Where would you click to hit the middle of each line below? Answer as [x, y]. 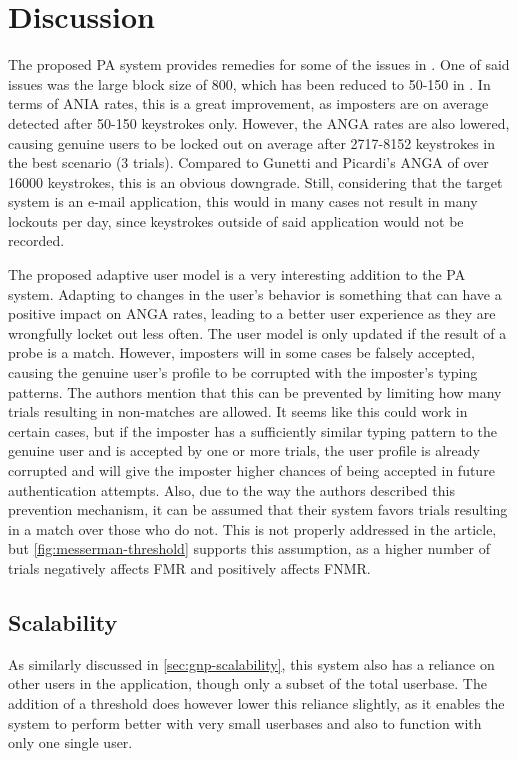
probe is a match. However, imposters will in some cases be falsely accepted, [241, 352]
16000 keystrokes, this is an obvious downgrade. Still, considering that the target [255, 181]
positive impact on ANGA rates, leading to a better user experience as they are [252, 313]
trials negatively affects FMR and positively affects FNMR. [189, 567]
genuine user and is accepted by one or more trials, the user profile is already [244, 450]
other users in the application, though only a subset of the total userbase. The [247, 683]
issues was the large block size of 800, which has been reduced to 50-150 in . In [249, 83]
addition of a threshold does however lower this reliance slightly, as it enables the [256, 702]
